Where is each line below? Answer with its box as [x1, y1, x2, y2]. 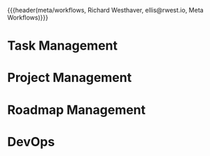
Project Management [7, 70, 132, 86]
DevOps [7, 134, 55, 150]
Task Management [7, 38, 118, 54]
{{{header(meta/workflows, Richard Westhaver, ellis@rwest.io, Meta [7, 6, 204, 14]
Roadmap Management [7, 101, 146, 118]
